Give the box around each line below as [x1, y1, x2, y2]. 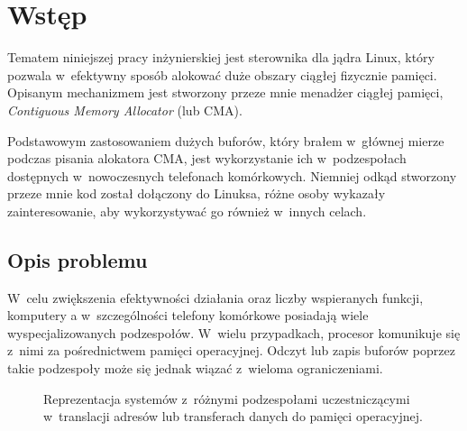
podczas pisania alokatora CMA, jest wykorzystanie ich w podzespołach [7, 149, 407, 168]
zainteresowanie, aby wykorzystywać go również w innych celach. [7, 201, 367, 220]
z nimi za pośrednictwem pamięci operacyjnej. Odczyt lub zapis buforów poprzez [7, 341, 455, 360]
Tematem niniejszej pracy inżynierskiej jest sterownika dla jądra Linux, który [7, 48, 435, 67]
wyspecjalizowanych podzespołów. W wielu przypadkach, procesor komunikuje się [7, 323, 461, 342]
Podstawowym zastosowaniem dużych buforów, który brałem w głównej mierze [7, 131, 444, 150]
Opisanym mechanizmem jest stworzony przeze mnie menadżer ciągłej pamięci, [7, 83, 444, 102]
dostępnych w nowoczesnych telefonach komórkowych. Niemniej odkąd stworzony [7, 166, 457, 185]
